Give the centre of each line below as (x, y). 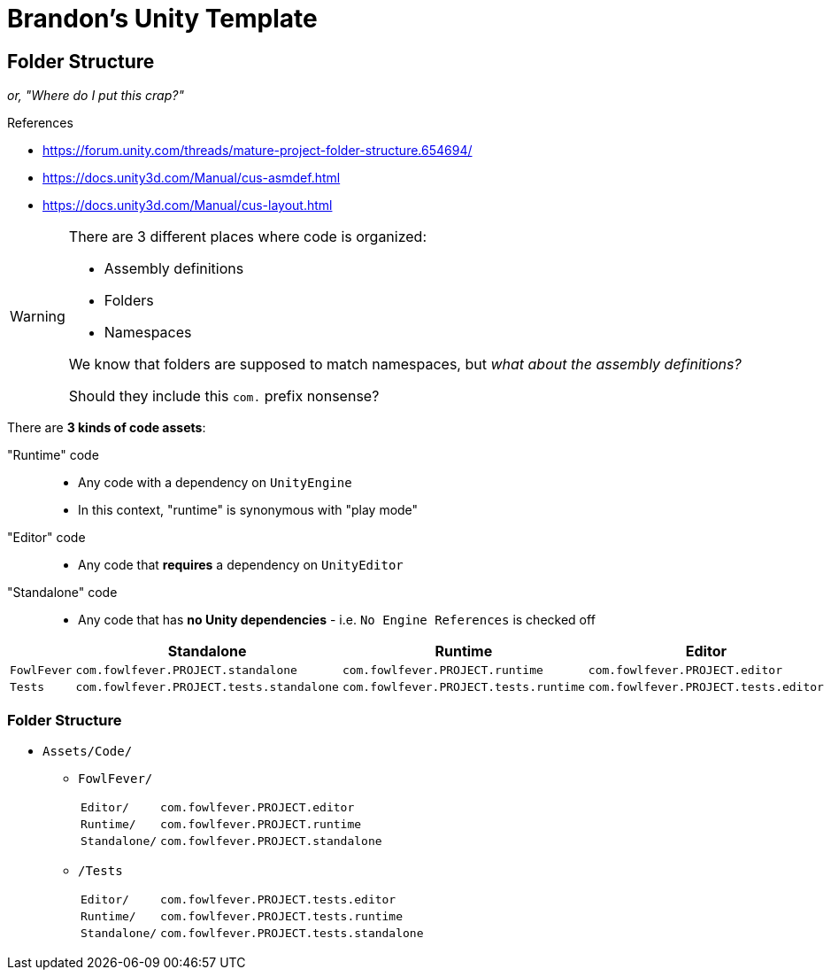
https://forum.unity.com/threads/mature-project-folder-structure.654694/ (258, 151)
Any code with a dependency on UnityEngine (215, 483)
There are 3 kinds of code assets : (107, 428)
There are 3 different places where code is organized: (248, 237)
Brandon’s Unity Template (162, 19)
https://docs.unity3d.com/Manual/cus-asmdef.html (192, 178)
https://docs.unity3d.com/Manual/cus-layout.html (188, 205)
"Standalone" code (62, 593)
